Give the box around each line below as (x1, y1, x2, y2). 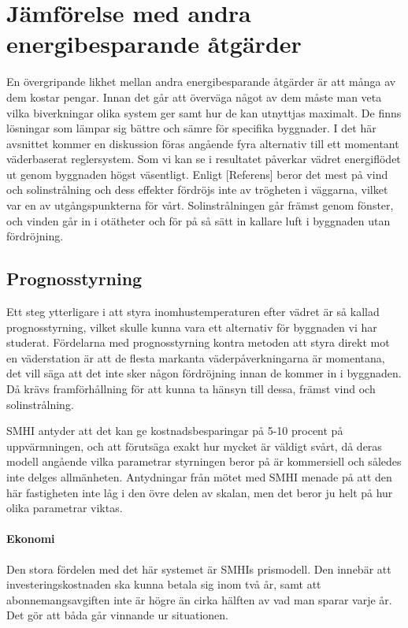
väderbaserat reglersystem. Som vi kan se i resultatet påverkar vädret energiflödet (6, 150, 401, 167)
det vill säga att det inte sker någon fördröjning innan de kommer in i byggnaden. (6, 365, 402, 381)
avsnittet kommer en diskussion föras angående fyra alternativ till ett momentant (6, 135, 399, 151)
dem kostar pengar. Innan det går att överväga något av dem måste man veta (6, 88, 382, 105)
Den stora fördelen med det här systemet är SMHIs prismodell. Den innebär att (6, 560, 391, 577)
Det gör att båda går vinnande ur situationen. (6, 607, 228, 623)
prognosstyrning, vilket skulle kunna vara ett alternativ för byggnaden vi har (6, 318, 377, 335)
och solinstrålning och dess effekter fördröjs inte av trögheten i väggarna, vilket (6, 181, 388, 198)
